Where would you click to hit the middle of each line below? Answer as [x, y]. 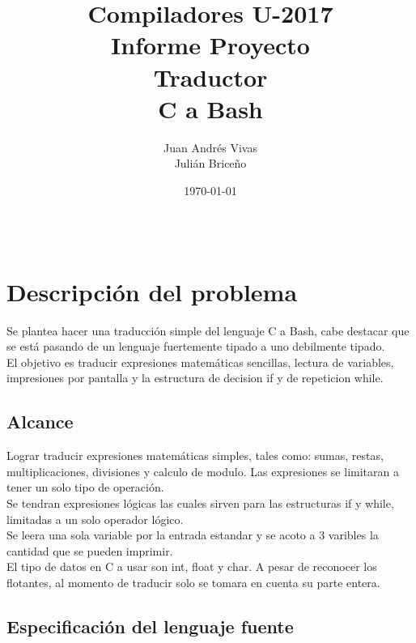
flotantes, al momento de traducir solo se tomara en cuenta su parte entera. [193, 582]
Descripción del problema [152, 291]
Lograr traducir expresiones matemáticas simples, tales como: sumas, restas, [195, 456]
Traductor [210, 77]
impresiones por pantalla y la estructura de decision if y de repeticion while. [195, 378]
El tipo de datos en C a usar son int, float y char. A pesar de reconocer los [192, 566]
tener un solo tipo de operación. [85, 487]
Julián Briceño [210, 163]
